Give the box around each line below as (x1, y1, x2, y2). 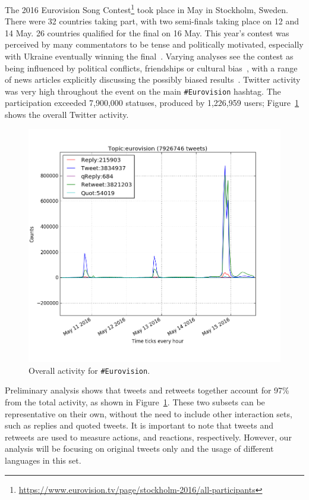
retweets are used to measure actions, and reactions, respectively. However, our (5, 430, 292, 443)
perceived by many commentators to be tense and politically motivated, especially (5, 38, 304, 51)
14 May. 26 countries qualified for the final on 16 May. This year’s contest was (5, 26, 289, 39)
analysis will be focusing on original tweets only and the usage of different (5, 442, 274, 455)
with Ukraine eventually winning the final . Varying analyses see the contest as (5, 50, 294, 62)
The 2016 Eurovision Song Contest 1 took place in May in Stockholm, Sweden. (5, 2, 288, 15)
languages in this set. (5, 454, 81, 466)
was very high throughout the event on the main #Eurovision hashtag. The (5, 85, 281, 97)
